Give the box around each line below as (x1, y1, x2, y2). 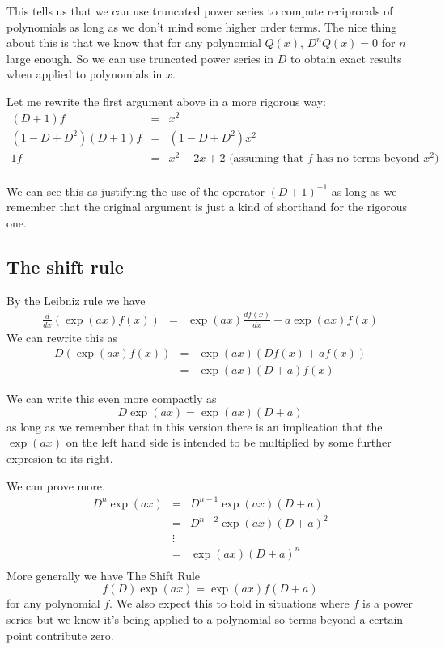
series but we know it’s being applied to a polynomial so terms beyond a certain (6, 611, 404, 628)
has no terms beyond (316, 152, 420, 164)
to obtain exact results (290, 49, 402, 66)
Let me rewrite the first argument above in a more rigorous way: (6, 92, 326, 109)
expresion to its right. (6, 450, 113, 467)
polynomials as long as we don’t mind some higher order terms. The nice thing (6, 18, 397, 35)
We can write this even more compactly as (6, 390, 217, 407)
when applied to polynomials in (6, 66, 163, 83)
